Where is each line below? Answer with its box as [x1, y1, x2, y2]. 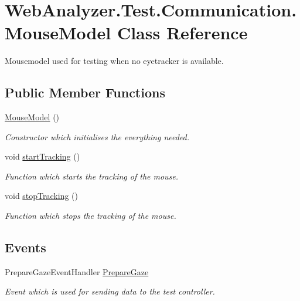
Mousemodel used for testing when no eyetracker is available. [5, 55, 224, 67]
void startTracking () [5, 150, 80, 163]
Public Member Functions [5, 83, 165, 102]
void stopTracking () [5, 190, 78, 202]
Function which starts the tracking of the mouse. [5, 170, 179, 182]
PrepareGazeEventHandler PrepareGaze [5, 265, 149, 278]
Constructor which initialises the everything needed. [5, 130, 190, 143]
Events [5, 238, 46, 256]
